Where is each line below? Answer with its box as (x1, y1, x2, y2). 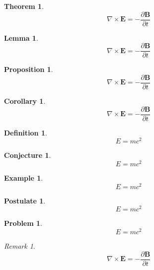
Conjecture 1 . (4, 150, 51, 160)
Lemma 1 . (4, 32, 39, 43)
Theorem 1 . (4, 1, 44, 11)
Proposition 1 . (4, 64, 53, 74)
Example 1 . (4, 172, 43, 183)
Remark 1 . (4, 240, 35, 251)
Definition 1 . (4, 127, 48, 137)
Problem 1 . (4, 218, 43, 228)
